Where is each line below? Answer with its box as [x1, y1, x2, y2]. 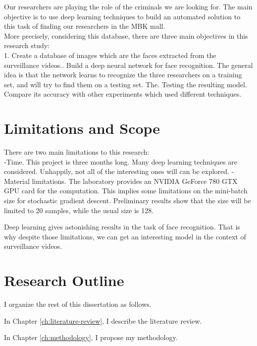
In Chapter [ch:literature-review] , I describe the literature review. [4, 315, 202, 326]
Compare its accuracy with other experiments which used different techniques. [4, 89, 242, 99]
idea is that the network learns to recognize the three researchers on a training [4, 69, 242, 80]
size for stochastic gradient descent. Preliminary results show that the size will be [4, 195, 251, 206]
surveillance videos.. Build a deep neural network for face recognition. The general [4, 59, 253, 70]
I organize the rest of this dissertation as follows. [4, 299, 152, 309]
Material [4, 175, 30, 186]
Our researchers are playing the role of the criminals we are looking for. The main [4, 1, 253, 11]
